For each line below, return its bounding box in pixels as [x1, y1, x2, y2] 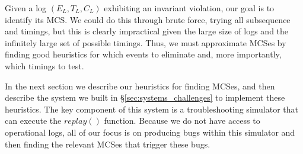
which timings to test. [5, 59, 84, 72]
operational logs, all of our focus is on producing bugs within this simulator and [5, 126, 295, 138]
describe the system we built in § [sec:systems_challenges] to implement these [5, 91, 285, 104]
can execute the [5, 114, 62, 127]
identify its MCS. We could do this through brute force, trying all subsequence [5, 13, 291, 25]
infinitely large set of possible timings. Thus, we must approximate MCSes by [5, 36, 286, 49]
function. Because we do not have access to [104, 114, 260, 127]
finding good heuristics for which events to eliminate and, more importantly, [5, 48, 282, 60]
